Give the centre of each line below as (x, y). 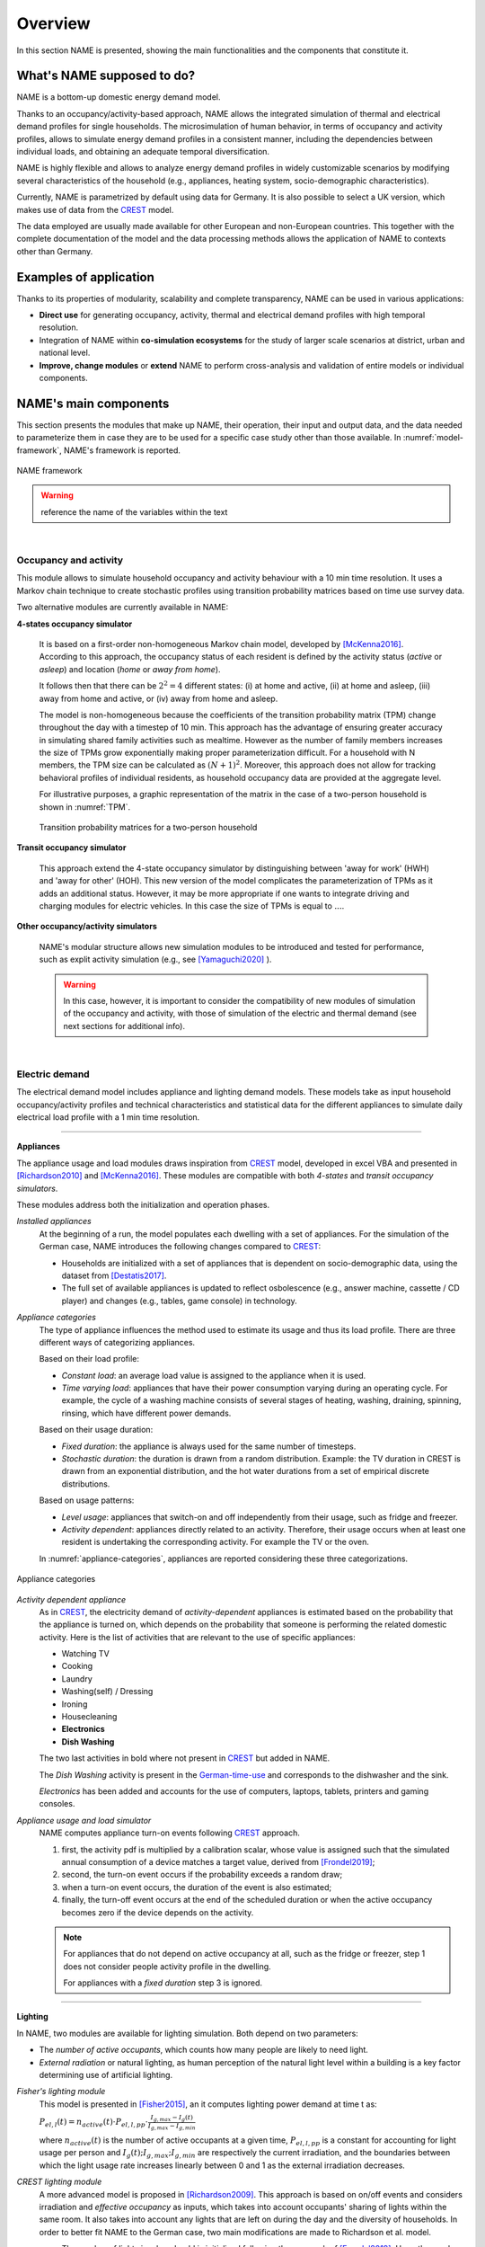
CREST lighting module (59, 2182)
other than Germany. (55, 251)
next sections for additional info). (124, 1026)
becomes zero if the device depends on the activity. (158, 1912)
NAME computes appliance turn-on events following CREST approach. (170, 1833)
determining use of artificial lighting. (106, 2075)
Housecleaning (89, 1717)
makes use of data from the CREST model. (95, 209)
